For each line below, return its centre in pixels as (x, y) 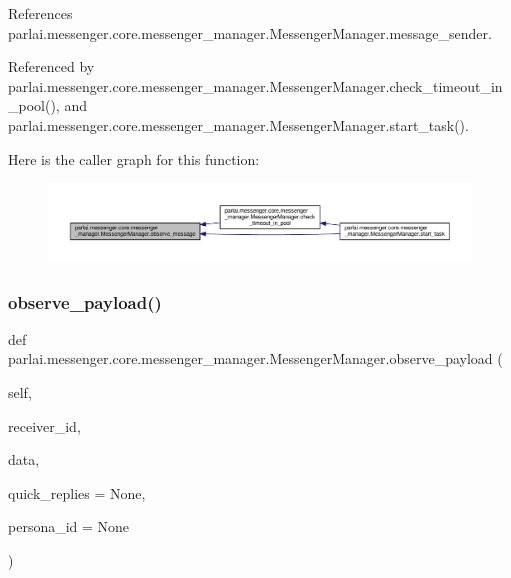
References (40, 13)
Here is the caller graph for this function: (134, 158)
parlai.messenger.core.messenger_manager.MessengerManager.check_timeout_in (255, 85)
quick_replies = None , (77, 492)
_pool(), (34, 105)
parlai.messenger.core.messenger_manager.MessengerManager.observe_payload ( (255, 358)
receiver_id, (44, 425)
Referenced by (51, 66)
